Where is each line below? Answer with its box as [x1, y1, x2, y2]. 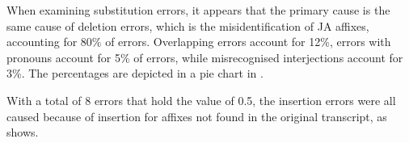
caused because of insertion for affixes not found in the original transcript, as [6, 107, 387, 124]
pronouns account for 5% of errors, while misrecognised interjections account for [6, 48, 403, 65]
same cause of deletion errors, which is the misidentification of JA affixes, [6, 17, 369, 34]
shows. [6, 124, 39, 141]
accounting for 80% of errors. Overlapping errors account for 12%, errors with [6, 33, 391, 50]
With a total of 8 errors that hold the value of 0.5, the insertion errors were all [6, 91, 396, 108]
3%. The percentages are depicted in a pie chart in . [6, 65, 264, 82]
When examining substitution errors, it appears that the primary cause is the [6, 2, 390, 18]
